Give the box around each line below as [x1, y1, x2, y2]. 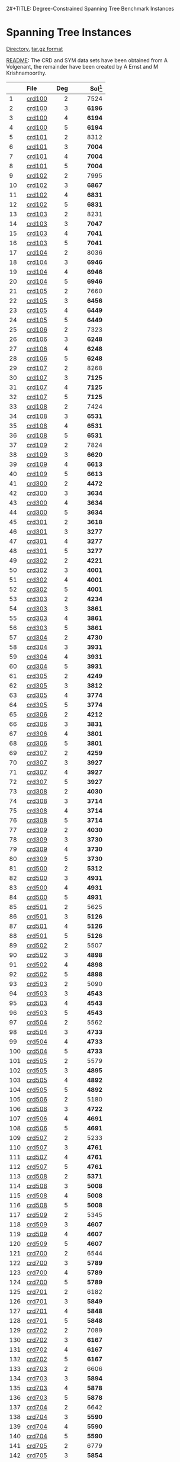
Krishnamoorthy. [6, 69, 47, 76]
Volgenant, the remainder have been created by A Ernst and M [6, 63, 159, 70]
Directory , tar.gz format [6, 45, 63, 52]
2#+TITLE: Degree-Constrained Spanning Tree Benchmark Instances [6, 5, 175, 12]
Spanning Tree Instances [6, 26, 132, 39]
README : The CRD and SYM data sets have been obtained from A [6, 56, 168, 64]
